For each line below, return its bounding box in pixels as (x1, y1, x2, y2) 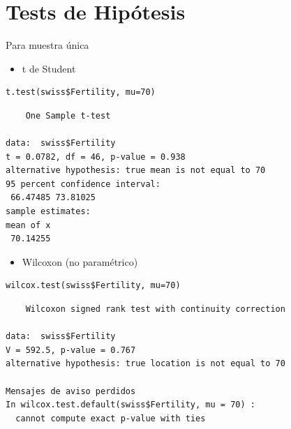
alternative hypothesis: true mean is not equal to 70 (6, 165, 266, 176)
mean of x (6, 220, 51, 230)
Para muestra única (6, 38, 89, 52)
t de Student (22, 61, 76, 75)
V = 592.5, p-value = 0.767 (6, 345, 136, 355)
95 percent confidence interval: (6, 179, 161, 189)
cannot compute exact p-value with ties (15, 413, 206, 423)
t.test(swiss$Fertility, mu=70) (6, 87, 156, 98)
